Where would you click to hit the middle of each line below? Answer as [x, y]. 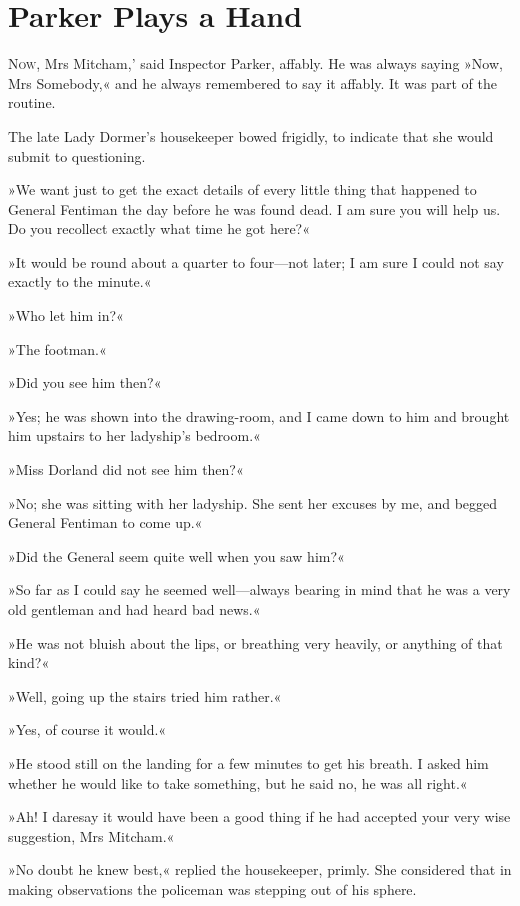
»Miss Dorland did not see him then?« [126, 469]
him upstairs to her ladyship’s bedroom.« [134, 435]
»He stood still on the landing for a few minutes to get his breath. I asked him [248, 762]
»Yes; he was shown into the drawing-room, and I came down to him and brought [259, 415]
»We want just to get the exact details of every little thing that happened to [242, 189]
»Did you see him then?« [85, 382]
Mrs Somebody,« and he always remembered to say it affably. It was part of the [252, 82]
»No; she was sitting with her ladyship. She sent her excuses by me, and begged [253, 502]
